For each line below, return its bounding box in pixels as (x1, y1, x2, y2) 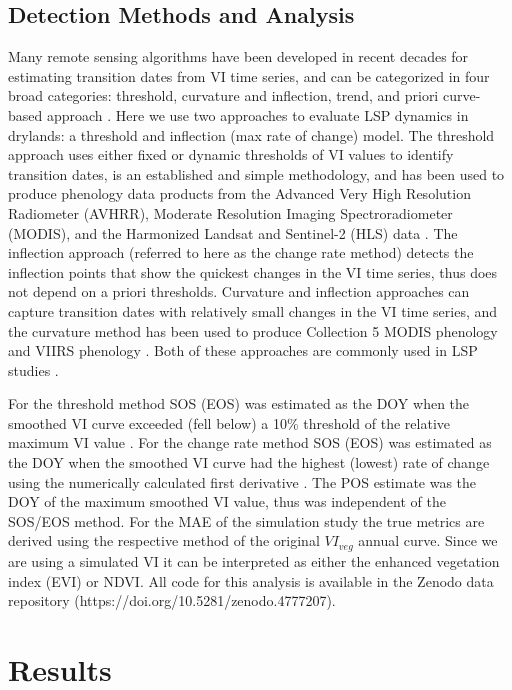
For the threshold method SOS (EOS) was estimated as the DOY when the (8, 393, 470, 414)
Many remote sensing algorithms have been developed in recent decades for (8, 46, 469, 67)
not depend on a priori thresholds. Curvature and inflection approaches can (8, 281, 470, 302)
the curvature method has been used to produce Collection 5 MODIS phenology (8, 320, 498, 341)
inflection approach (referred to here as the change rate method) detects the (8, 242, 474, 263)
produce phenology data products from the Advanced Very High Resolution (8, 183, 471, 204)
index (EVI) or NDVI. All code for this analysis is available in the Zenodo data (8, 570, 494, 591)
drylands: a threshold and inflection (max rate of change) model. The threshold (8, 124, 495, 145)
